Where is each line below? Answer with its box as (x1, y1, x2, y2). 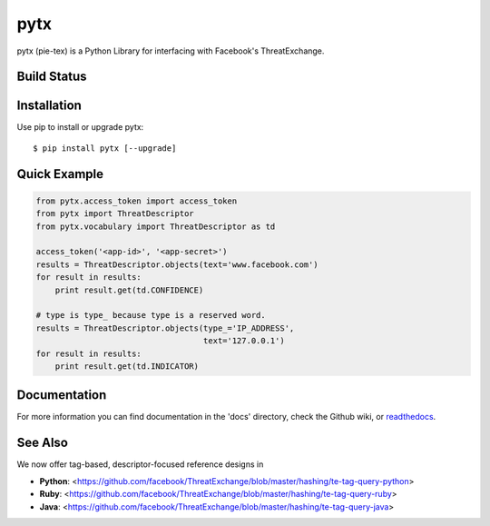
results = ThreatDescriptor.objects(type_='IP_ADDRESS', (35, 323, 295, 333)
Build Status (16, 69, 87, 84)
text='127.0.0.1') (202, 336, 285, 346)
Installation (16, 98, 82, 114)
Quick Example (16, 166, 104, 182)
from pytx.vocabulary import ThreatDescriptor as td (35, 221, 276, 232)
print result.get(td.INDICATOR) (54, 361, 200, 372)
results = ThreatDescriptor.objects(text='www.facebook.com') (35, 259, 318, 270)
